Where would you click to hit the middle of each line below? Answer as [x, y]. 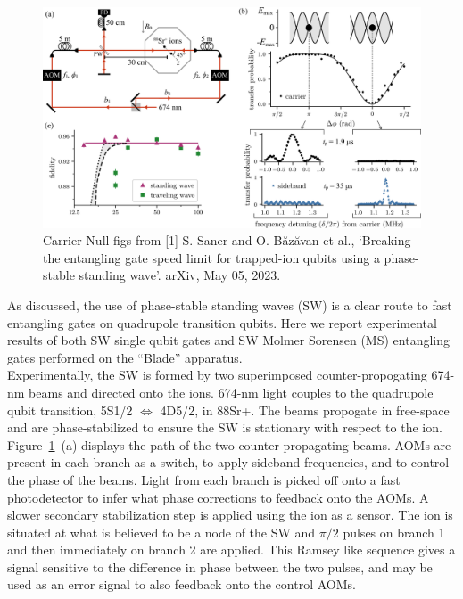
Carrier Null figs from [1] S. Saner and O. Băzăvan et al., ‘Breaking [227, 240]
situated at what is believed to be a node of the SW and [161, 532]
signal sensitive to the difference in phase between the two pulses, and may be [220, 566]
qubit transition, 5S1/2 [70, 410]
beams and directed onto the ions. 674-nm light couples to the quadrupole [231, 392]
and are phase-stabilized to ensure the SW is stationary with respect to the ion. [225, 427]
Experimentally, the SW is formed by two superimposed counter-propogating [217, 375]
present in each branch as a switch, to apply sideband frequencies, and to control [228, 462]
